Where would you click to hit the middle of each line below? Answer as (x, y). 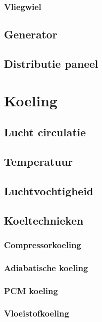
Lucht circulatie (45, 132)
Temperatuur (38, 161)
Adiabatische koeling (46, 267)
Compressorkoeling (43, 244)
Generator (31, 34)
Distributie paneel (51, 64)
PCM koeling (31, 290)
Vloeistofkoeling (37, 313)
